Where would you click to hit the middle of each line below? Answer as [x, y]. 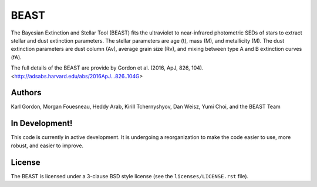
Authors [26, 93]
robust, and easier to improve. [47, 146]
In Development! [42, 124]
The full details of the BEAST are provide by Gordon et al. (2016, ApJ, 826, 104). [107, 68]
